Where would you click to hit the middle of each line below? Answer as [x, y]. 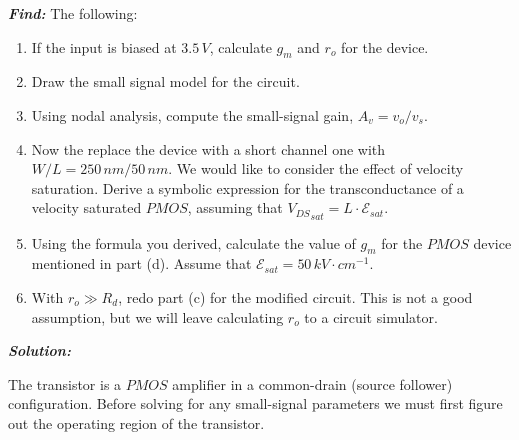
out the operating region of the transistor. [136, 422]
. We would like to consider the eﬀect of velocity [316, 168]
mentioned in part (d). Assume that [141, 263]
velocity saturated [86, 207]
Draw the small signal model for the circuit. [165, 81]
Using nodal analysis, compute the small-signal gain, [192, 114]
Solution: [39, 350]
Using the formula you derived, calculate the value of [193, 242]
